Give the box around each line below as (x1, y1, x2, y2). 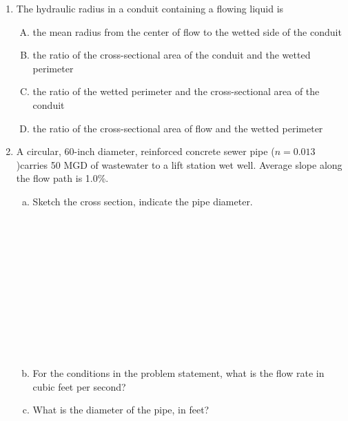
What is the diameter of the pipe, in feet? (32, 402, 209, 417)
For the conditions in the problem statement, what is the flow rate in (32, 366, 325, 380)
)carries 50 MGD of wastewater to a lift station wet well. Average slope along (16, 157, 342, 172)
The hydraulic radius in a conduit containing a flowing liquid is (16, 1, 284, 15)
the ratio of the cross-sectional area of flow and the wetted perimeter (32, 121, 323, 135)
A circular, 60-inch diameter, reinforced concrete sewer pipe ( (16, 144, 275, 158)
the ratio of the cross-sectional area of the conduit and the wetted (32, 48, 311, 62)
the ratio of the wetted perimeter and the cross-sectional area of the (32, 84, 320, 99)
